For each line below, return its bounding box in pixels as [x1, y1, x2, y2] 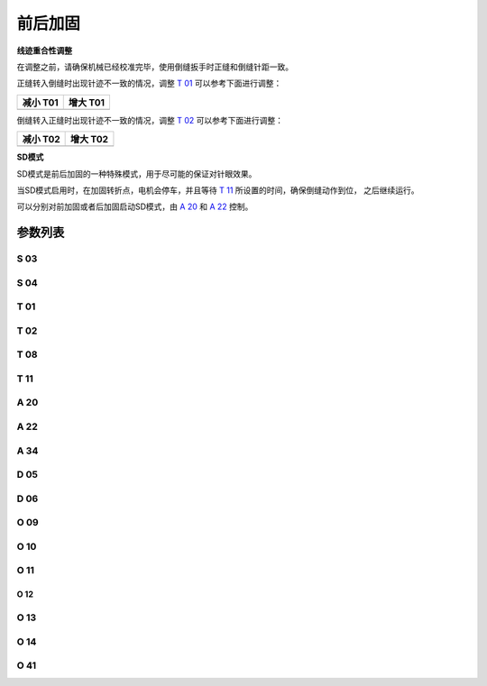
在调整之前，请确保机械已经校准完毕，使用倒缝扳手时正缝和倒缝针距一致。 [16, 61, 293, 72]
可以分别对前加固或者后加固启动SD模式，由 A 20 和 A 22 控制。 [16, 201, 253, 212]
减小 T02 [22, 133, 60, 146]
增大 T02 [70, 133, 108, 146]
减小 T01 [22, 96, 59, 108]
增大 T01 [68, 96, 106, 108]
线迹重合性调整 [16, 45, 72, 56]
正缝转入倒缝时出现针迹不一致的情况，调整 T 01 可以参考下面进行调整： [16, 78, 282, 89]
